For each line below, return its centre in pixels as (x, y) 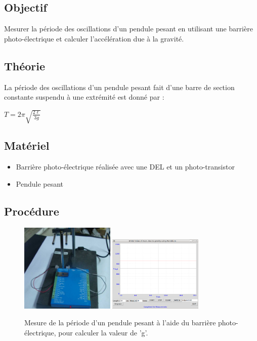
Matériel (27, 145)
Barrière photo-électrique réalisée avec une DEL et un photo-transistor (125, 167)
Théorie (25, 66)
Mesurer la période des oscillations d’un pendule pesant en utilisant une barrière (128, 29)
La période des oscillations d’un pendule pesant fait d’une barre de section (119, 87)
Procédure (32, 211)
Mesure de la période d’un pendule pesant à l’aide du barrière (120, 323)
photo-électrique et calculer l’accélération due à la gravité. (94, 38)
